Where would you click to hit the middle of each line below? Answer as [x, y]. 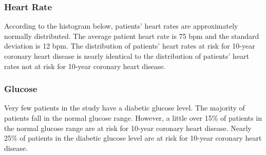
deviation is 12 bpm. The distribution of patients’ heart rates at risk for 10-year [130, 46]
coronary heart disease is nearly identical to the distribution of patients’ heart [127, 56]
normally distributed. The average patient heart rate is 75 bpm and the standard [132, 36]
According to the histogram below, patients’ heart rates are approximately [121, 26]
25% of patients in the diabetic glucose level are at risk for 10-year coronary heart [133, 138]
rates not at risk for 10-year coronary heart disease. [85, 66]
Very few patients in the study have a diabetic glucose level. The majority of [125, 108]
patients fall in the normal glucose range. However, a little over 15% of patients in [133, 118]
